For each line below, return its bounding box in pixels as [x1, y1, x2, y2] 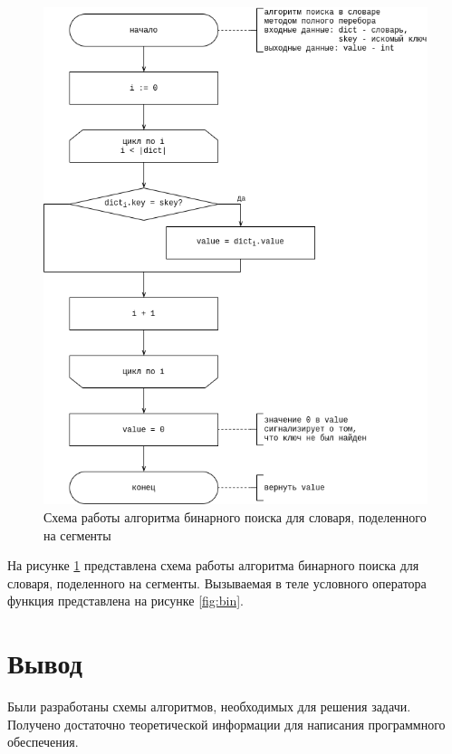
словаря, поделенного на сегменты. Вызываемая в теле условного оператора [7, 573, 427, 592]
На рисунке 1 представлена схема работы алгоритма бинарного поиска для [7, 556, 419, 575]
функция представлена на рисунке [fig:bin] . [7, 591, 244, 610]
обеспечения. [7, 732, 79, 751]
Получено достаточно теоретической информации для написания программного [7, 714, 446, 733]
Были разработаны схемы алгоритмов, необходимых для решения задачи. [7, 697, 411, 716]
